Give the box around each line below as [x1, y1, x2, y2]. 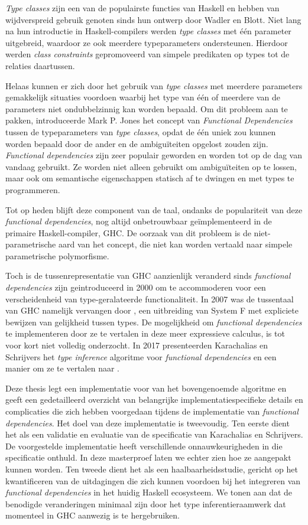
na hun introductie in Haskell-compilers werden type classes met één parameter [5, 25, 291, 37]
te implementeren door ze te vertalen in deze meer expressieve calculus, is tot [5, 327, 285, 340]
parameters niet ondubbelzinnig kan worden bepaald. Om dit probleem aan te [5, 102, 288, 115]
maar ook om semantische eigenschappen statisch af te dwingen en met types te [5, 172, 294, 184]
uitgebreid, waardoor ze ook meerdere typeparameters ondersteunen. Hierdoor [5, 36, 288, 48]
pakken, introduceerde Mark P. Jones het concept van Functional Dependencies [5, 114, 293, 126]
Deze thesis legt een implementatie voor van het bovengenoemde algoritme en [5, 381, 287, 394]
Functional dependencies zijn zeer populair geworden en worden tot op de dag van [5, 149, 302, 161]
